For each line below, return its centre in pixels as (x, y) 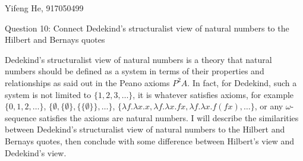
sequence (21, 117)
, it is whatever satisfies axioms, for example (213, 94)
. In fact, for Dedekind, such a (242, 82)
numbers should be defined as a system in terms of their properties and (135, 71)
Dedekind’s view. (36, 152)
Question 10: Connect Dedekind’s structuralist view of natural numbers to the (147, 28)
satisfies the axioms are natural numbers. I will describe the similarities (169, 117)
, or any (269, 106)
